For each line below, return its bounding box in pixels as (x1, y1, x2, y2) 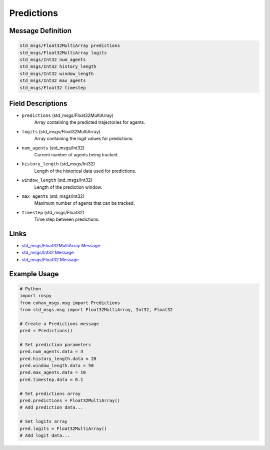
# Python (19, 286, 41, 292)
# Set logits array (19, 419, 67, 425)
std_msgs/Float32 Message (21, 256, 79, 262)
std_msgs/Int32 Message (21, 250, 74, 256)
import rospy (19, 293, 52, 299)
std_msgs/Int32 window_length (19, 70, 94, 76)
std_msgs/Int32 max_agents (19, 78, 86, 83)
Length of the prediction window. (34, 184, 102, 190)
